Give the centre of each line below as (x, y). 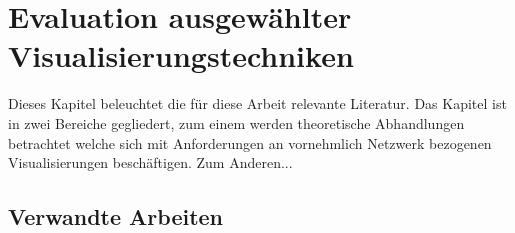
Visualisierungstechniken (181, 55)
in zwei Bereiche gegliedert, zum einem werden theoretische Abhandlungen (236, 122)
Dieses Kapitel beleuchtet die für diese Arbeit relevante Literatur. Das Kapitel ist (257, 103)
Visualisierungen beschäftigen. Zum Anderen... (150, 162)
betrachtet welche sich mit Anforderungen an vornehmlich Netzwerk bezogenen (250, 142)
